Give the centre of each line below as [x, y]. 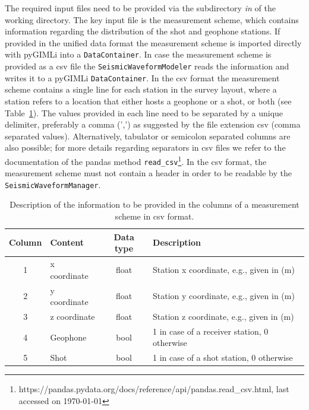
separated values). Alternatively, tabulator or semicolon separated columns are [148, 136]
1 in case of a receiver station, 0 [211, 331]
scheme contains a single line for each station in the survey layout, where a [141, 89]
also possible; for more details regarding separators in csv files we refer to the [145, 147]
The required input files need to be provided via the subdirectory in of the [140, 8]
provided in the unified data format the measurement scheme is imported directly [153, 42]
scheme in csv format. [154, 216]
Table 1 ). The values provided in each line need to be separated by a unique [144, 112]
